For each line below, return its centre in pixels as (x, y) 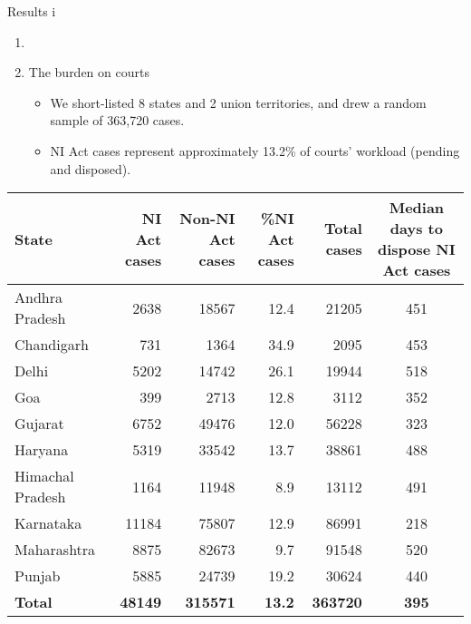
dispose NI (417, 249)
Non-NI (207, 218)
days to (416, 229)
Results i (32, 11)
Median (417, 208)
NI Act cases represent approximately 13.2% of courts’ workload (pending (255, 150)
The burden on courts (89, 72)
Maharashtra (55, 550)
